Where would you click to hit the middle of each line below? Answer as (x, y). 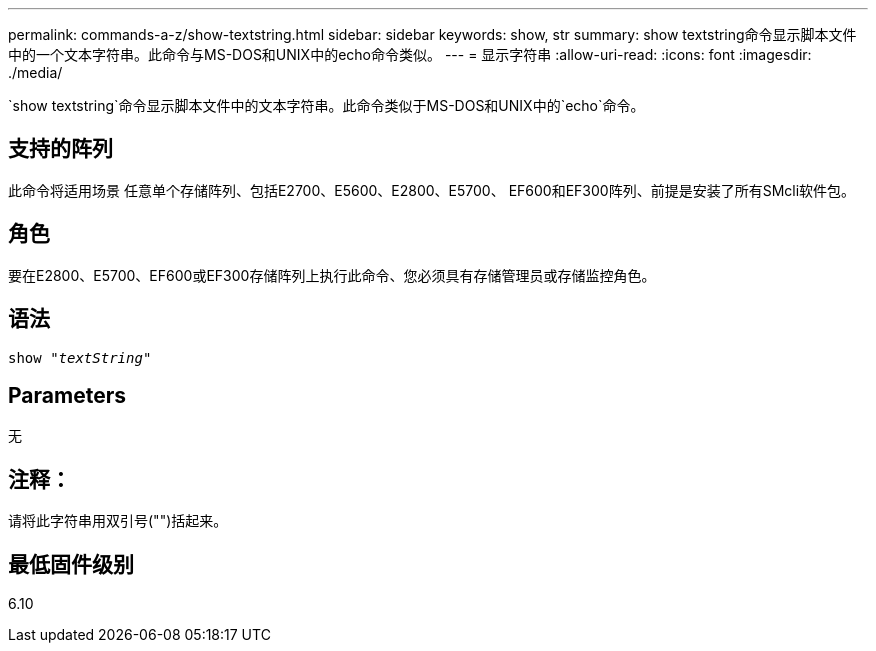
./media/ (35, 72)
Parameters (67, 395)
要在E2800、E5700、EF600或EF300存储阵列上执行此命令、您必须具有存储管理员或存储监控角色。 (332, 275)
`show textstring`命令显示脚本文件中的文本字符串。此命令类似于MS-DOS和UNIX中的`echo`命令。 (326, 105)
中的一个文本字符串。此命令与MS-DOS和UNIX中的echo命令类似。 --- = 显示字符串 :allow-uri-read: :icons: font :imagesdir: (410, 54)
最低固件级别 (71, 564)
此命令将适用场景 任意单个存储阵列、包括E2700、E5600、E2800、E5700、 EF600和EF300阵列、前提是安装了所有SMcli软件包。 (432, 190)
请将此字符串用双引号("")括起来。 (118, 521)
